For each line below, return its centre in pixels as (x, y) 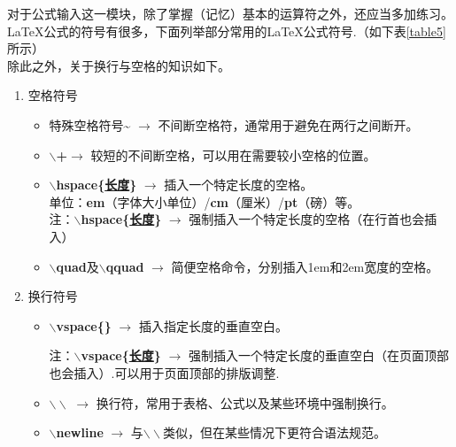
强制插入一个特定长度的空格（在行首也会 (307, 219)
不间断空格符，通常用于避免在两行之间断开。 (288, 124)
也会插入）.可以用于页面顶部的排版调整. (164, 372)
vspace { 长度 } (121, 355)
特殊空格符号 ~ (90, 124)
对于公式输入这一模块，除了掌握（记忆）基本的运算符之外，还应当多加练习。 (230, 13)
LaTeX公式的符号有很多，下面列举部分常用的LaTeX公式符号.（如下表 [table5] (227, 31)
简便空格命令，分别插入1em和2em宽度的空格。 (305, 266)
